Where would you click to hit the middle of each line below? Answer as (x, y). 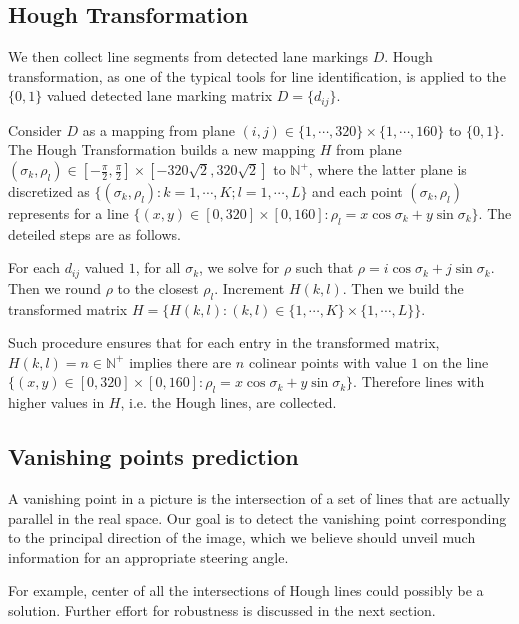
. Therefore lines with (419, 381)
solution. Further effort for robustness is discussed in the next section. (222, 610)
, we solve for (239, 267)
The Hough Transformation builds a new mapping (162, 149)
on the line (455, 361)
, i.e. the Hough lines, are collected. (228, 402)
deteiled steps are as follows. (94, 233)
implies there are (180, 361)
